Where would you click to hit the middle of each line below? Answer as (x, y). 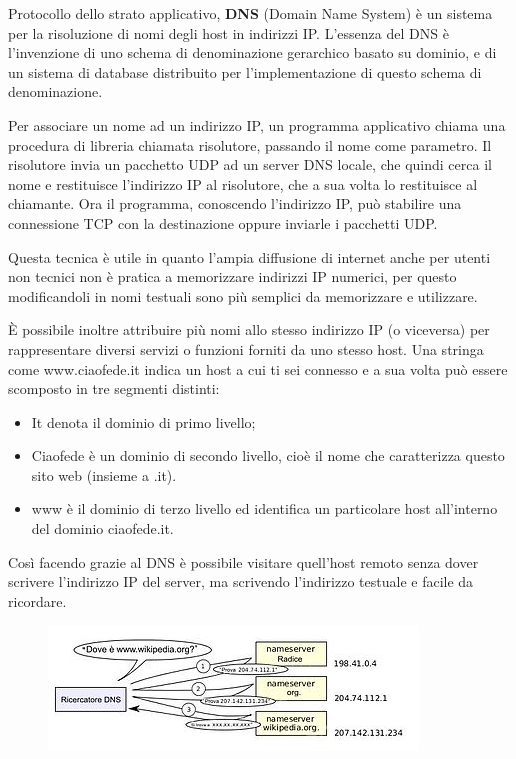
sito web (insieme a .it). (104, 474)
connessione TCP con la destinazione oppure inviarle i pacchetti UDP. (223, 222)
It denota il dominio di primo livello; (143, 421)
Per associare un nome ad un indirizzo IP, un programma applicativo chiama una (257, 124)
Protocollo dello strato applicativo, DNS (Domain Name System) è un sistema (250, 13)
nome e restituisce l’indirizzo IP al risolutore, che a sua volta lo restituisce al (243, 183)
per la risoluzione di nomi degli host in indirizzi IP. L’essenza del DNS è (228, 32)
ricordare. (37, 600)
